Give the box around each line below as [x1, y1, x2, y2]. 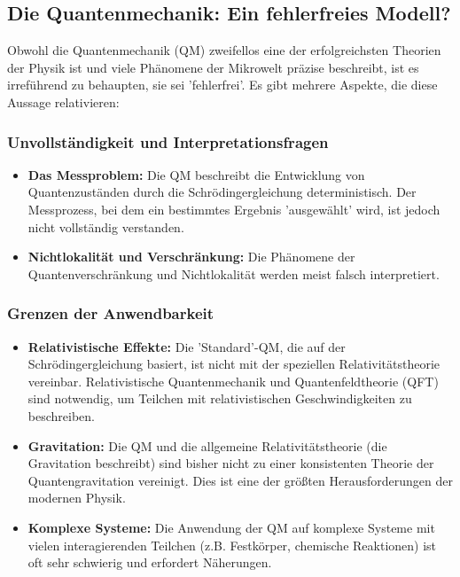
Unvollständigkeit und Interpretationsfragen [7, 130, 329, 152]
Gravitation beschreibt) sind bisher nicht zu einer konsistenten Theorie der [27, 454, 434, 472]
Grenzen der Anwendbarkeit [7, 302, 214, 324]
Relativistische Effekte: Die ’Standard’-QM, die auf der [27, 337, 346, 355]
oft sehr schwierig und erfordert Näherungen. [27, 553, 272, 572]
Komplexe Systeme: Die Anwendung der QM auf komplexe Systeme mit [27, 518, 435, 536]
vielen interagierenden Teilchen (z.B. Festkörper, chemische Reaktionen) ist [27, 535, 437, 554]
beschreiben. [27, 406, 95, 425]
